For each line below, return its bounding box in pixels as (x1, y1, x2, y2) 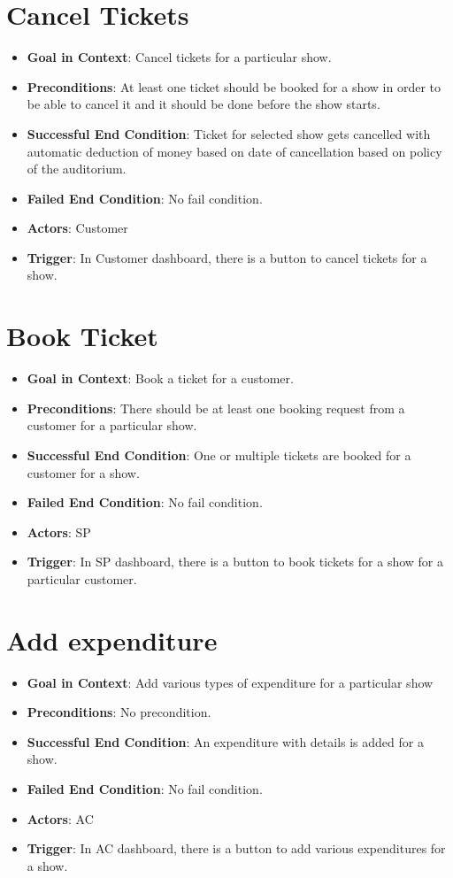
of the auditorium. (27, 159, 127, 178)
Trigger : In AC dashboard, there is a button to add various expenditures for (27, 839, 446, 858)
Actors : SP (27, 522, 91, 541)
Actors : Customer (27, 219, 128, 237)
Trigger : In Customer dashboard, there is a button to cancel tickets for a (27, 248, 427, 266)
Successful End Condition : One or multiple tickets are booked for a (27, 445, 411, 464)
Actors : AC (27, 809, 94, 828)
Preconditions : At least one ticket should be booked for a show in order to (27, 77, 441, 96)
